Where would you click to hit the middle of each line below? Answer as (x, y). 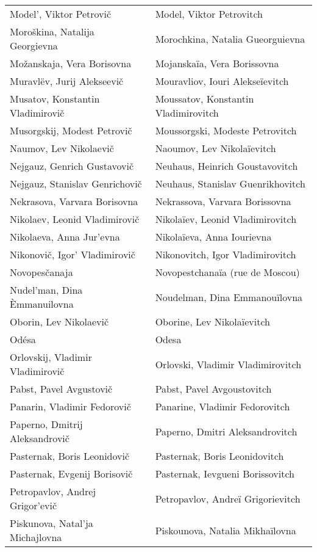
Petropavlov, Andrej (53, 491)
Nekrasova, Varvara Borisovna (74, 201)
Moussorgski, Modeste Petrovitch (226, 130)
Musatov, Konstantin (55, 99)
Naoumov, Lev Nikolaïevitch (215, 148)
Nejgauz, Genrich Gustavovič (72, 166)
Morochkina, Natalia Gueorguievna (230, 38)
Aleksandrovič (40, 438)
